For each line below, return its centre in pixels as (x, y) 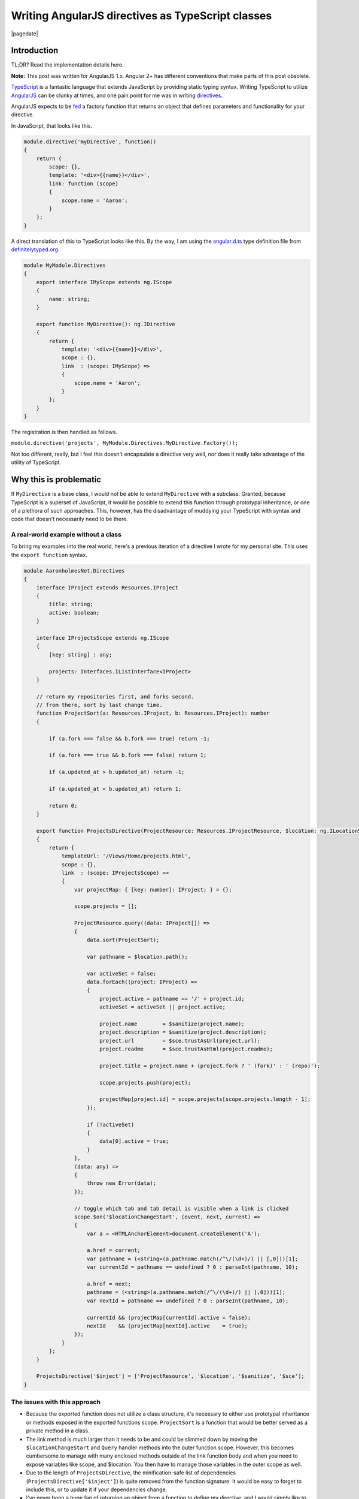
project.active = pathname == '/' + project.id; (172, 999)
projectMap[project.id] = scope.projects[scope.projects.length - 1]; (205, 1099)
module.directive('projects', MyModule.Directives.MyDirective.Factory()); (125, 443)
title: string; (71, 604)
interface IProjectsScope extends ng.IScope (103, 638)
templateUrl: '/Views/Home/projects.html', (126, 856)
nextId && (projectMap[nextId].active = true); (168, 1326)
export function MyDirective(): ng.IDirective (106, 324)
